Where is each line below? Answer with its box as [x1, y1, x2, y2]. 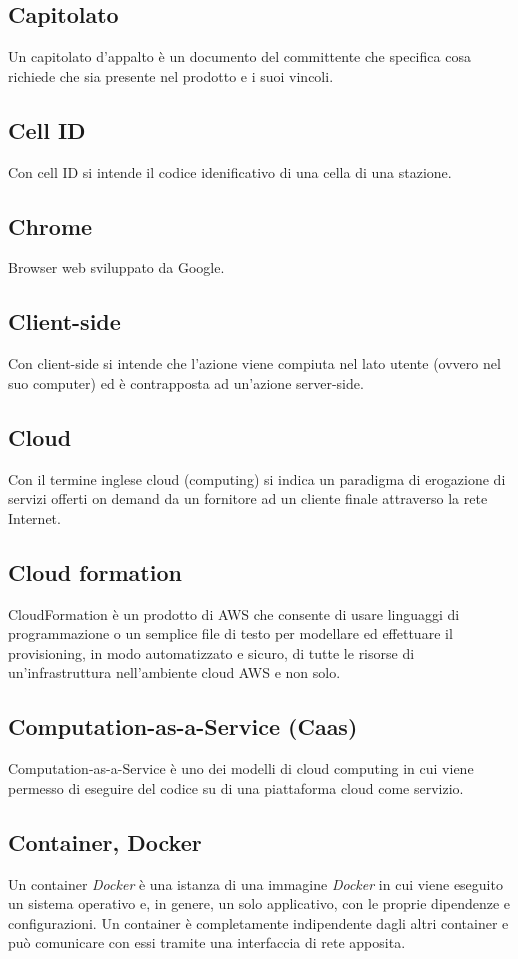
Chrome [8, 210, 93, 241]
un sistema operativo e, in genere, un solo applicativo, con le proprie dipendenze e [8, 893, 511, 914]
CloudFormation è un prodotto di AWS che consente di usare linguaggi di [8, 603, 460, 624]
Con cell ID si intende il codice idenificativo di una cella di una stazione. [8, 161, 452, 182]
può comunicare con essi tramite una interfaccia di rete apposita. [8, 932, 406, 953]
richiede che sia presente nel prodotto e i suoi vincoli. [8, 65, 334, 86]
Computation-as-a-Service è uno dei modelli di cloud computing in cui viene [8, 758, 474, 779]
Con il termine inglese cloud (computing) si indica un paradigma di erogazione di [8, 468, 506, 489]
